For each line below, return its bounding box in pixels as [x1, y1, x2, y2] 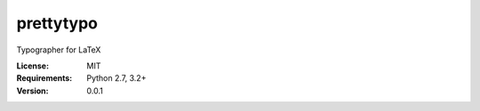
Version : [16, 85, 49, 96]
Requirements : [16, 73, 73, 83]
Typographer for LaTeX [16, 44, 101, 55]
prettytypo [16, 13, 98, 33]
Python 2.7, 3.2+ [86, 73, 147, 83]
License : [16, 60, 49, 71]
